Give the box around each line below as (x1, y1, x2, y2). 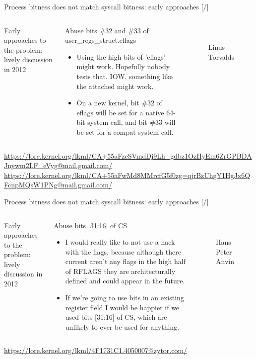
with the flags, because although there (65, 246, 181, 257)
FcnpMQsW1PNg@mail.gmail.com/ (4, 179, 112, 190)
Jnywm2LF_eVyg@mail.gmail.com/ (4, 160, 113, 171)
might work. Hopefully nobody (76, 61, 170, 72)
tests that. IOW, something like (76, 71, 173, 81)
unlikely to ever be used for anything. (65, 321, 180, 332)
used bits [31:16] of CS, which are (65, 312, 167, 322)
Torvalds (208, 51, 234, 62)
